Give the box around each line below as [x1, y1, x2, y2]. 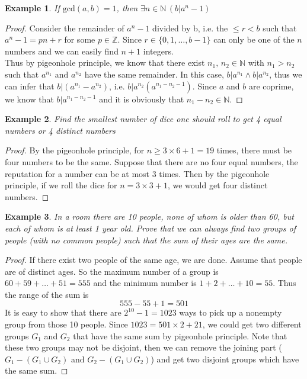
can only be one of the [213, 33, 295, 46]
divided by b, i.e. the [152, 21, 228, 34]
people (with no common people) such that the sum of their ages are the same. [5, 233, 287, 246]
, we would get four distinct [167, 179, 268, 191]
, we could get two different [202, 318, 302, 330]
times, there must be [216, 144, 292, 156]
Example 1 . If [5, 2, 60, 14]
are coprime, [248, 79, 294, 92]
